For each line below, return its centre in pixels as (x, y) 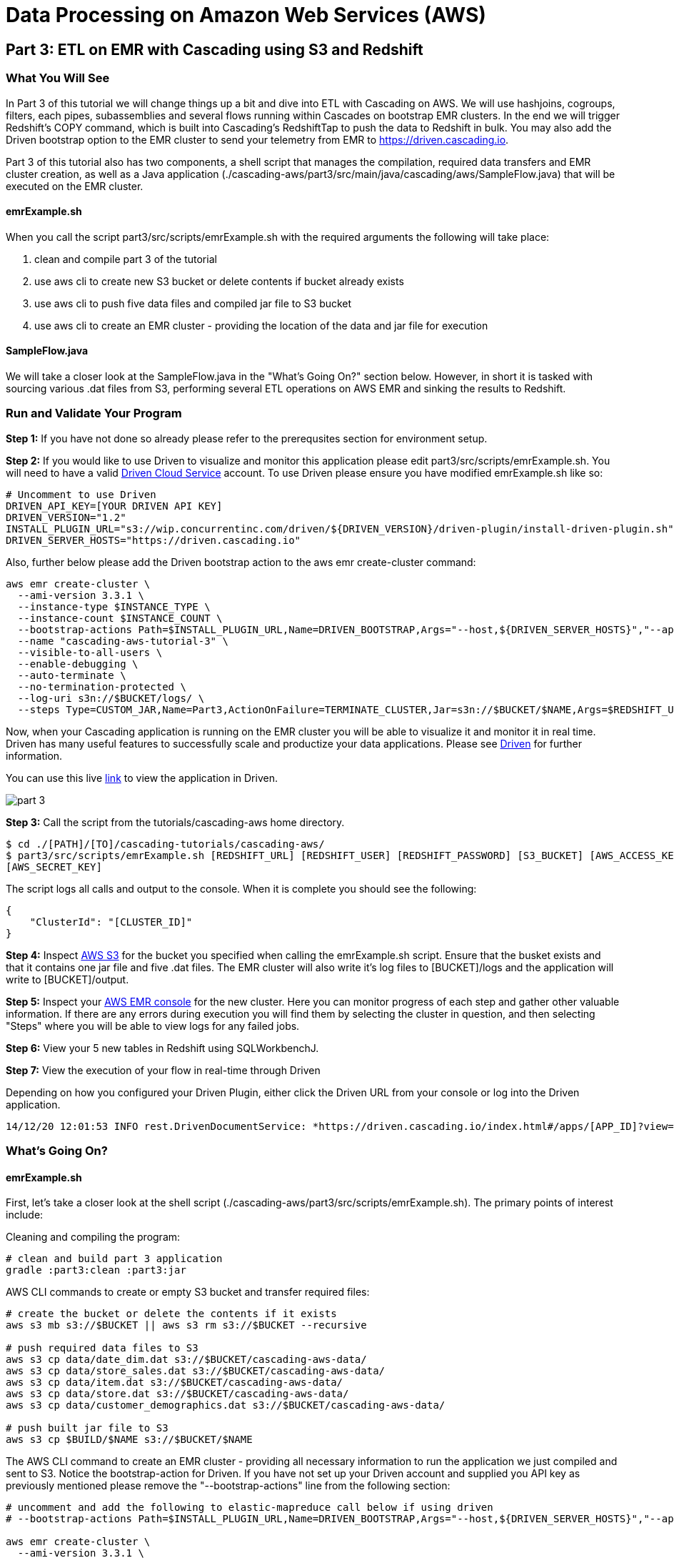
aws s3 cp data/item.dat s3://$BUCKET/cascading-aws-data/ (175, 1383)
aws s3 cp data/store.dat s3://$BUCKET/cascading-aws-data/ (177, 1394)
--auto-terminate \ (72, 675)
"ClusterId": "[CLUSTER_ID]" (111, 922)
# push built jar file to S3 (87, 1428)
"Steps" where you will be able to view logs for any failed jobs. (153, 1026)
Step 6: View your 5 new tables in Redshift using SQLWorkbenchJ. (162, 1048)
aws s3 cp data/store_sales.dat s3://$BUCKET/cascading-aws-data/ (196, 1371)
